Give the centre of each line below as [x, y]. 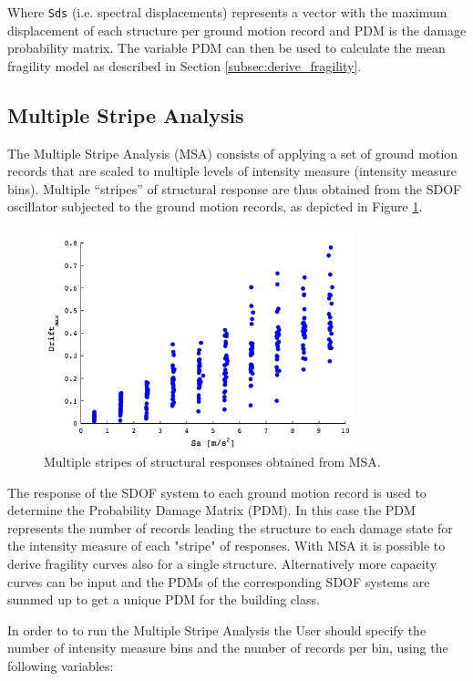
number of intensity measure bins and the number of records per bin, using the [228, 648]
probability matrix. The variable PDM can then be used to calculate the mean [226, 48]
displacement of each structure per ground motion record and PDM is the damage [237, 30]
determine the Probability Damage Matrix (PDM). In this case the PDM [211, 510]
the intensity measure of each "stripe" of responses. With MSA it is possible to [226, 546]
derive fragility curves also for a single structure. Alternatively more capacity [222, 563]
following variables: [61, 665]
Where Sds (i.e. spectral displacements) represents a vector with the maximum [227, 12]
